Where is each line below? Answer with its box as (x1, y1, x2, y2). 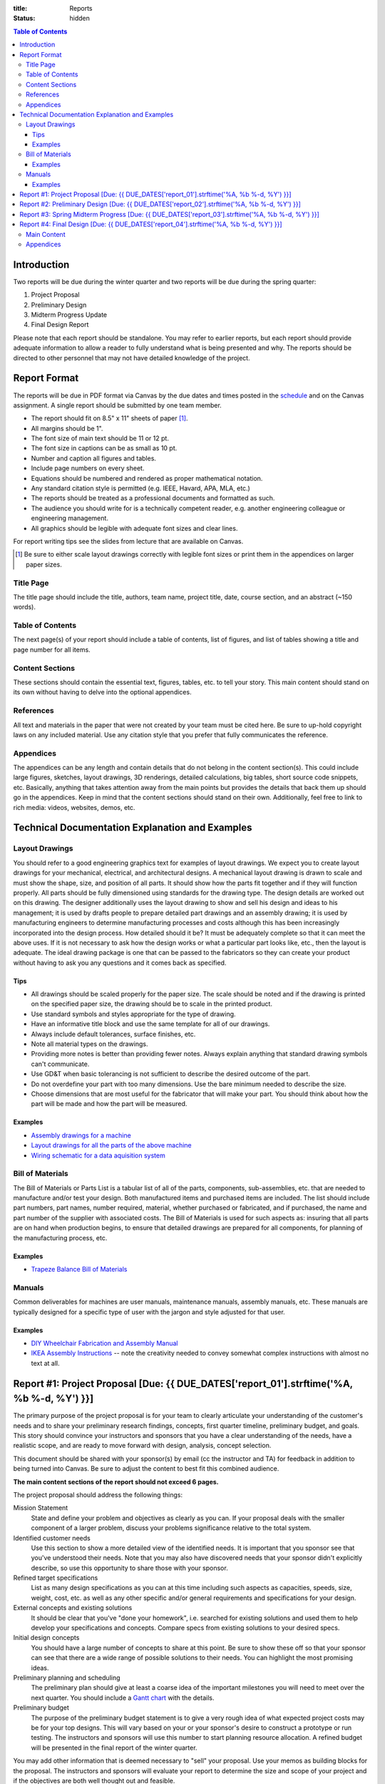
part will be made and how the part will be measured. (31, 1100, 188, 1108)
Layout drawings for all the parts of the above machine (31, 1141, 192, 1150)
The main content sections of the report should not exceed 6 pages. (13, 1477, 219, 1486)
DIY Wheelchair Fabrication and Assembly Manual (31, 1339, 178, 1347)
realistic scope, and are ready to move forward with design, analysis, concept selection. (13, 1441, 272, 1450)
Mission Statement (13, 1504, 68, 1512)
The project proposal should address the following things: (13, 1490, 183, 1499)
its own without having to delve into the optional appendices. (13, 688, 192, 696)
